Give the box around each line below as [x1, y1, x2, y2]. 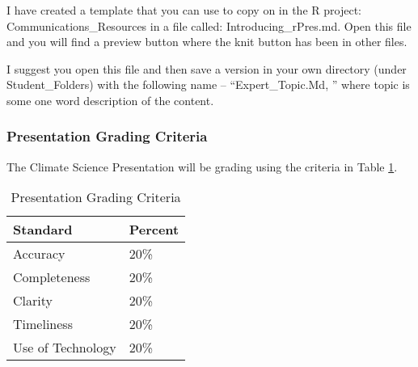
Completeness [13, 268, 91, 287]
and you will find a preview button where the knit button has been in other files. [6, 33, 407, 50]
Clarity [13, 291, 53, 310]
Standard [13, 220, 73, 239]
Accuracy [13, 244, 65, 264]
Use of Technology [13, 338, 116, 357]
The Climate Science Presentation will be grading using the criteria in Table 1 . [6, 158, 398, 175]
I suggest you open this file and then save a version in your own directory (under [6, 60, 407, 77]
